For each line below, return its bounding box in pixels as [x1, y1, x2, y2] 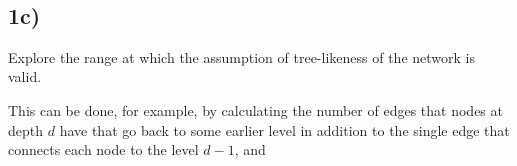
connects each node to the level [8, 139, 199, 160]
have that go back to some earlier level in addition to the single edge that [59, 119, 510, 140]
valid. [8, 66, 42, 87]
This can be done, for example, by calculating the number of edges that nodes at [8, 99, 503, 120]
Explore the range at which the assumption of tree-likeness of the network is [8, 46, 475, 67]
